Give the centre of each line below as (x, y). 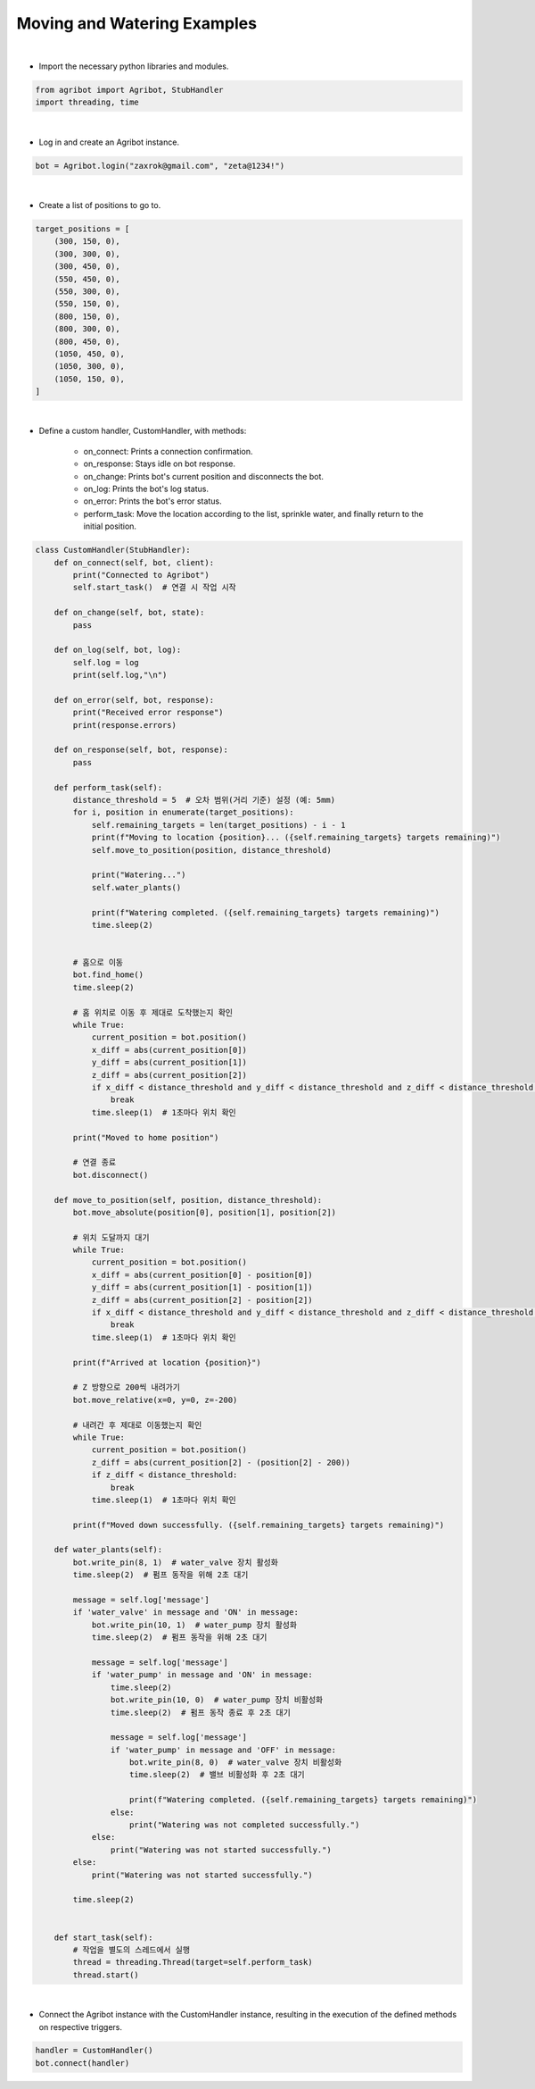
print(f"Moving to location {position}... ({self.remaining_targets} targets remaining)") (296, 838)
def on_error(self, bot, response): (134, 700)
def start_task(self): (103, 1937)
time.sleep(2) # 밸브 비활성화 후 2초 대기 (217, 1775)
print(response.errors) (125, 725)
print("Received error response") (148, 713)
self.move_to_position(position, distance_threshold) (211, 850)
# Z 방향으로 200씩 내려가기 (126, 1387)
